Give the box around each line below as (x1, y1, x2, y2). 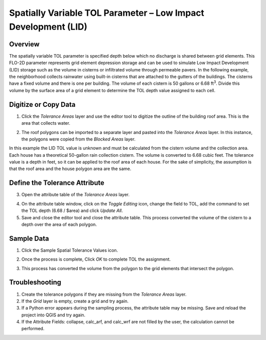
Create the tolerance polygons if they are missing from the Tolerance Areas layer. (21, 291, 187, 297)
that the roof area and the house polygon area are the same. (9, 166, 132, 172)
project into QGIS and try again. (21, 312, 86, 318)
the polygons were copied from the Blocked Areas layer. (21, 136, 135, 142)
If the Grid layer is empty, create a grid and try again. (21, 298, 129, 304)
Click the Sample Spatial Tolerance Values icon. (21, 247, 118, 253)
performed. (21, 326, 44, 332)
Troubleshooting (9, 278, 62, 287)
